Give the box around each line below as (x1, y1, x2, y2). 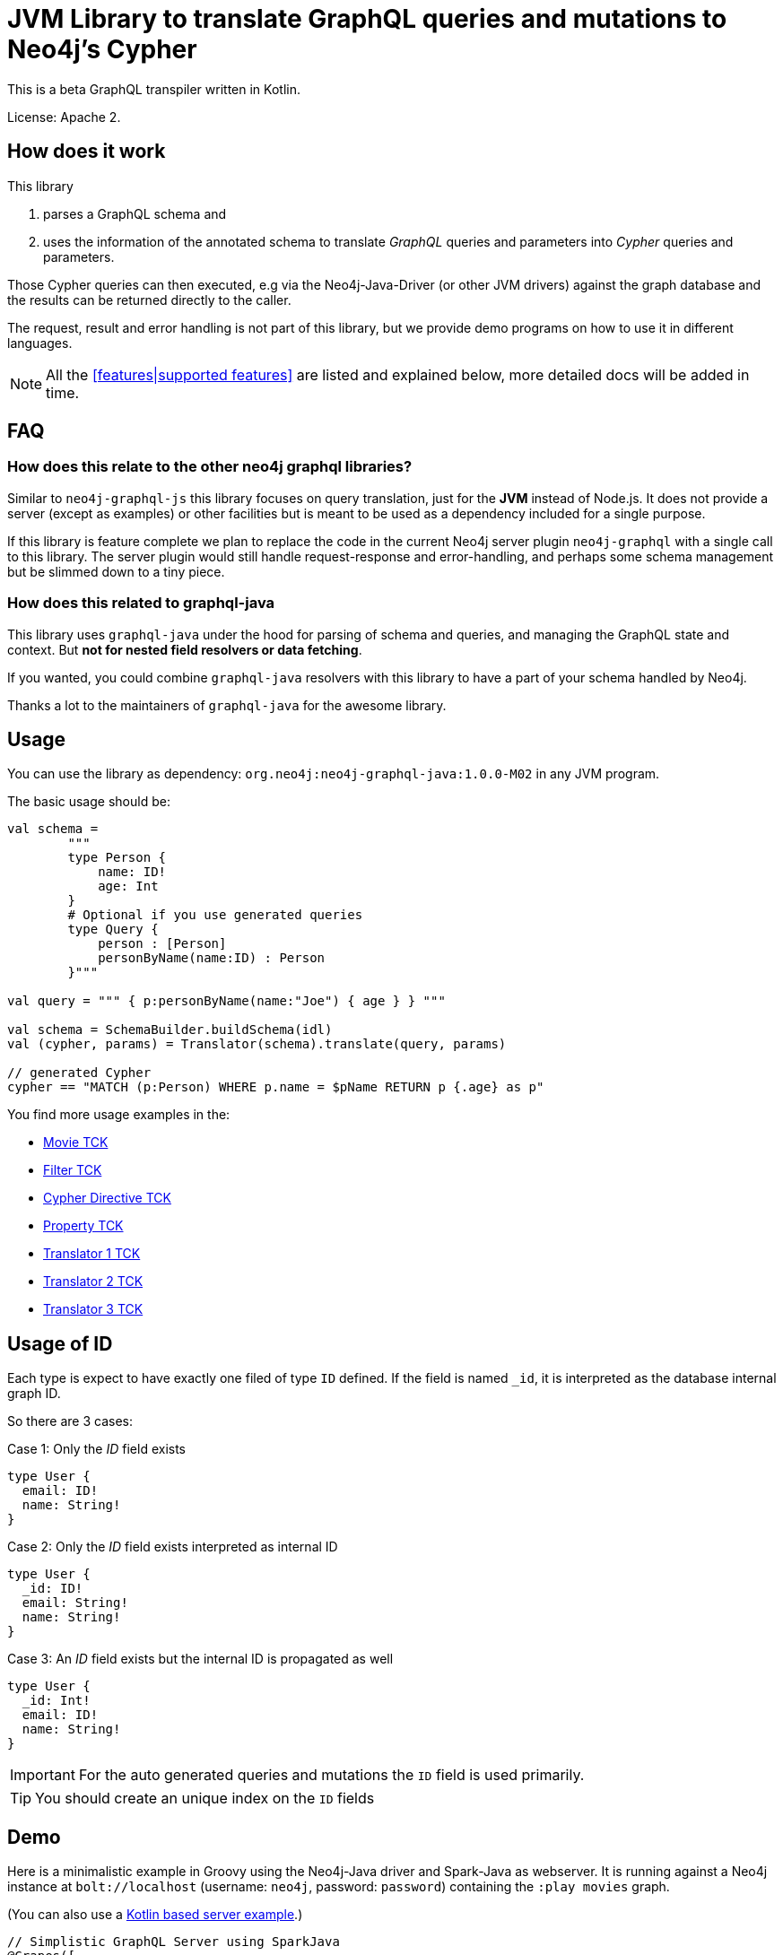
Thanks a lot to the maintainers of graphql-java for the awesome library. (7, 697, 447, 713)
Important (10, 1766, 75, 1785)
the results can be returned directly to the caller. (7, 291, 291, 308)
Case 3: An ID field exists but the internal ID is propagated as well (7, 1651, 394, 1667)
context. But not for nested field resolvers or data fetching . (7, 641, 362, 657)
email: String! (22, 1595, 128, 1611)
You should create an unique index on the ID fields (35, 1789, 375, 1808)
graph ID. (7, 1386, 61, 1402)
